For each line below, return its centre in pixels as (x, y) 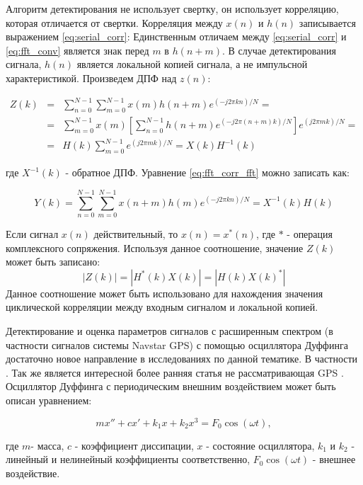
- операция (310, 233)
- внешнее (334, 459)
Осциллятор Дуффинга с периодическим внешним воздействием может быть (171, 386)
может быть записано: (53, 262)
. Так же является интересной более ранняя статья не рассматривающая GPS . (175, 372)
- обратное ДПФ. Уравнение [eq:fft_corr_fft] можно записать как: (207, 172)
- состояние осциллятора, (260, 445)
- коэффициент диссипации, (134, 445)
